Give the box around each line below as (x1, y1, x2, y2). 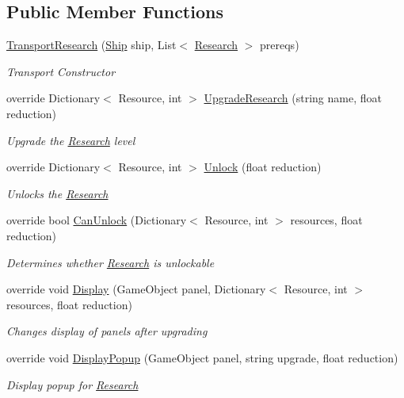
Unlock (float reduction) (204, 159, 322, 175)
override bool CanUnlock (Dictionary (6, 212, 187, 228)
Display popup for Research (6, 376, 139, 392)
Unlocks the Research (6, 185, 109, 201)
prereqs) (260, 36, 299, 53)
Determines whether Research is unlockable (6, 254, 215, 270)
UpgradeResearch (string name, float (204, 90, 382, 106)
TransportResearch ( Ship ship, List (6, 36, 177, 53)
